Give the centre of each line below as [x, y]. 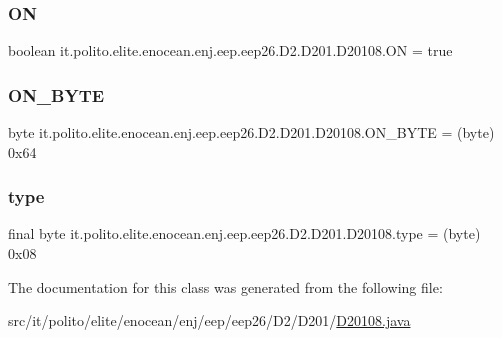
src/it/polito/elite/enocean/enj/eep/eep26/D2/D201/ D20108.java [209, 320]
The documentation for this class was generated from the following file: [225, 286]
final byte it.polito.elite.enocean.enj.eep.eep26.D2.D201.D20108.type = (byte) [244, 233]
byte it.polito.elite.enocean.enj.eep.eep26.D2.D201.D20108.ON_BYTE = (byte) [251, 132]
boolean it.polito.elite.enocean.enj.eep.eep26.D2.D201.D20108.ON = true [230, 50]
